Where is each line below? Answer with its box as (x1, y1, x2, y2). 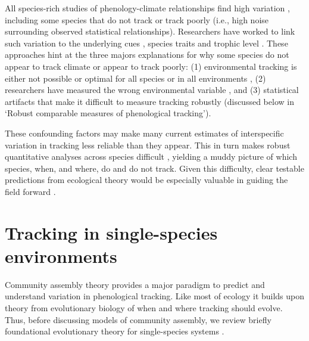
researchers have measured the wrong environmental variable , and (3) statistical (5, 83, 299, 96)
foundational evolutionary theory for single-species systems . (5, 325, 224, 337)
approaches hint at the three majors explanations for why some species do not (5, 48, 289, 61)
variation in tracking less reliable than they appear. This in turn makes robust (5, 138, 291, 151)
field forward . (5, 185, 56, 197)
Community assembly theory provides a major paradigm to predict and (5, 278, 265, 290)
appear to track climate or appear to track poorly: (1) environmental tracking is (5, 60, 297, 72)
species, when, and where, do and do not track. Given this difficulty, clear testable (5, 162, 304, 174)
